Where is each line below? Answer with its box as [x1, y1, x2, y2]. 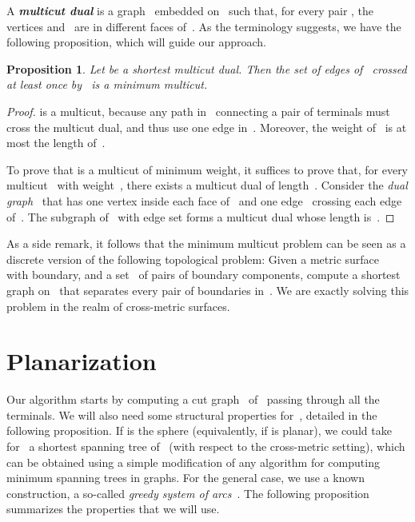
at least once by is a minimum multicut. [6, 76, 208, 93]
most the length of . [6, 134, 106, 151]
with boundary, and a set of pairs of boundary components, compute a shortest [6, 266, 401, 283]
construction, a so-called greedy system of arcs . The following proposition [6, 484, 369, 501]
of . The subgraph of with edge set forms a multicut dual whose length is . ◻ [6, 208, 395, 225]
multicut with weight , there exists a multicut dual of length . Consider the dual [6, 177, 408, 193]
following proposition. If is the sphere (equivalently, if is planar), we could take [6, 422, 392, 439]
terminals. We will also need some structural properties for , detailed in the [6, 406, 377, 423]
